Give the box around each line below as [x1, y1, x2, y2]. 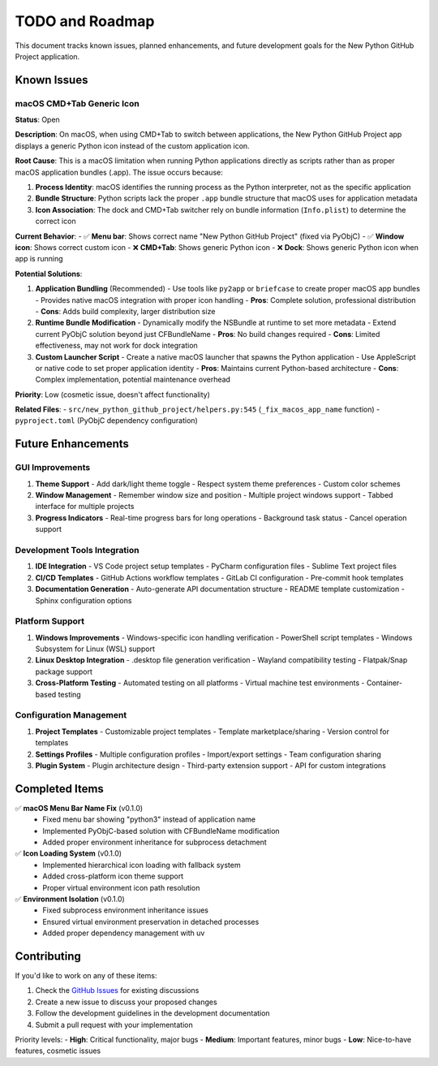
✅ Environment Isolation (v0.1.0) [15, 894, 125, 904]
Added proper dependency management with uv [42, 928, 205, 938]
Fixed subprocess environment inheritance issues [42, 905, 208, 915]
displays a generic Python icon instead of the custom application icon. [15, 140, 251, 150]
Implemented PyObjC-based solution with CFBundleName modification [42, 826, 280, 835]
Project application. [15, 51, 80, 61]
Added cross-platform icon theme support [42, 871, 184, 881]
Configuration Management [15, 710, 127, 721]
